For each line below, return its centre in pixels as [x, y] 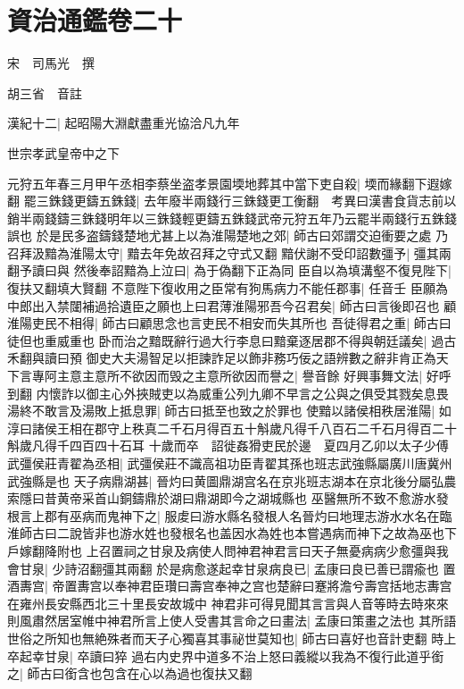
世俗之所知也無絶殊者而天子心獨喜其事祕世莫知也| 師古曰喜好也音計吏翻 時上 [232, 638]
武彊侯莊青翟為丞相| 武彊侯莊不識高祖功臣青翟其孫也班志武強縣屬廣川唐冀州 [230, 463]
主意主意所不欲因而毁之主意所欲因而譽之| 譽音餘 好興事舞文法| [240, 376]
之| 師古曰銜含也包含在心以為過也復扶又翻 [130, 673]
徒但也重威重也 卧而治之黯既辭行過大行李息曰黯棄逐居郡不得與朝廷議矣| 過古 [232, 340]
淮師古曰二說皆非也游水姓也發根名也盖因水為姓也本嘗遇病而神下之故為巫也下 [232, 533]
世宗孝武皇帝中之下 [63, 152]
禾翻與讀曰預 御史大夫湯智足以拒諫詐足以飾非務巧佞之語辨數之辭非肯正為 [222, 358]
